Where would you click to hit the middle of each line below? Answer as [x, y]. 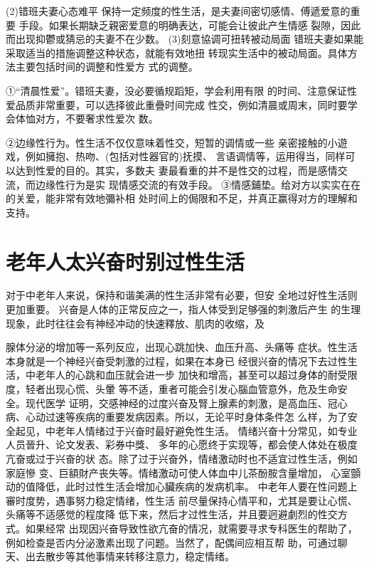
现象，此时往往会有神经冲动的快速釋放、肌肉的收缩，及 [135, 323]
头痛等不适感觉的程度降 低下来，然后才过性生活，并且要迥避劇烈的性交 [172, 514]
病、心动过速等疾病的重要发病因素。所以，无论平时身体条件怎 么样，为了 [177, 417]
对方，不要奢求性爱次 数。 [97, 119]
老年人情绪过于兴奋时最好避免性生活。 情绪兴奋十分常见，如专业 [206, 430]
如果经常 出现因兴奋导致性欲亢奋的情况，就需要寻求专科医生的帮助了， [191, 528]
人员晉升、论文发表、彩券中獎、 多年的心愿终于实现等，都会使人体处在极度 [182, 445]
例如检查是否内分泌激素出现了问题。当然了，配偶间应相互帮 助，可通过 [172, 542]
